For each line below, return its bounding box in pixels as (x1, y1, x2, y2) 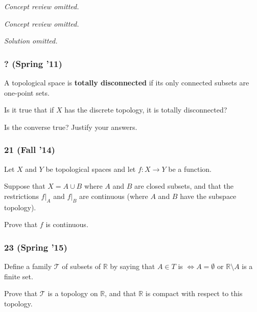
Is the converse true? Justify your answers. (4, 121, 137, 132)
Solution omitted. (4, 35, 58, 46)
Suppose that (4, 181, 45, 191)
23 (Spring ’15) (4, 240, 67, 253)
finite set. (4, 271, 33, 281)
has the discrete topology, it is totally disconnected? (64, 104, 227, 115)
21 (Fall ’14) (4, 143, 55, 156)
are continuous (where (79, 190, 148, 201)
